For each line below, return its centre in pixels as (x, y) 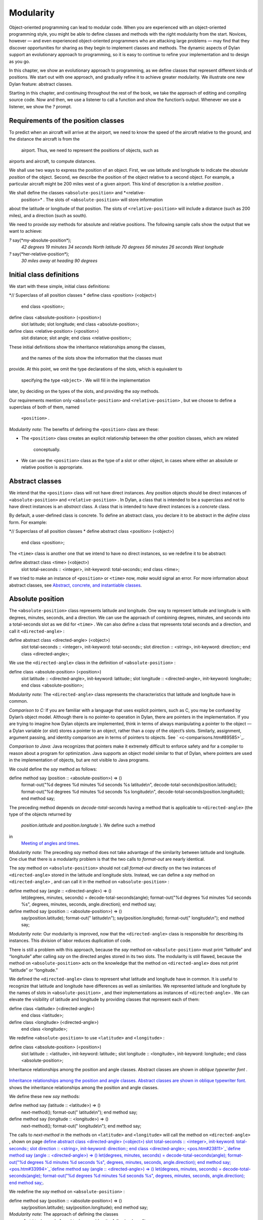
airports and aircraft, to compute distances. (52, 161)
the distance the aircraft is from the (44, 139)
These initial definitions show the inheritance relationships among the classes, (87, 347)
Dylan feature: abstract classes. (41, 84)
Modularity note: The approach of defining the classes (64, 1214)
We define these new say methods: (45, 1097)
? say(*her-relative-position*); (39, 254)
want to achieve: (26, 231)
